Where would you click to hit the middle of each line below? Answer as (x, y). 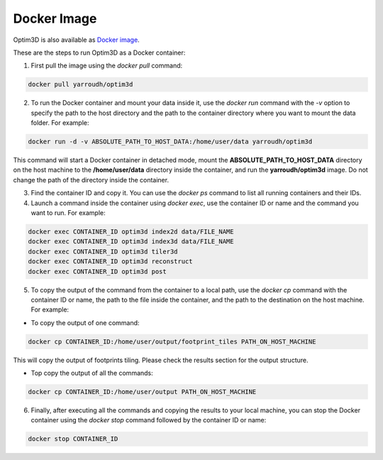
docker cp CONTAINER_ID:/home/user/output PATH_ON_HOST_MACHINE (142, 392)
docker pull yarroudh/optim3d (81, 84)
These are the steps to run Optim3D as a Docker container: (99, 53)
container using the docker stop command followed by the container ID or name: (149, 420)
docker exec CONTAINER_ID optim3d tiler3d (103, 251)
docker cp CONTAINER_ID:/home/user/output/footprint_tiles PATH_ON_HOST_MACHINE (172, 341)
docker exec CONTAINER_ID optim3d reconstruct (110, 262)
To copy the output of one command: (85, 322)
